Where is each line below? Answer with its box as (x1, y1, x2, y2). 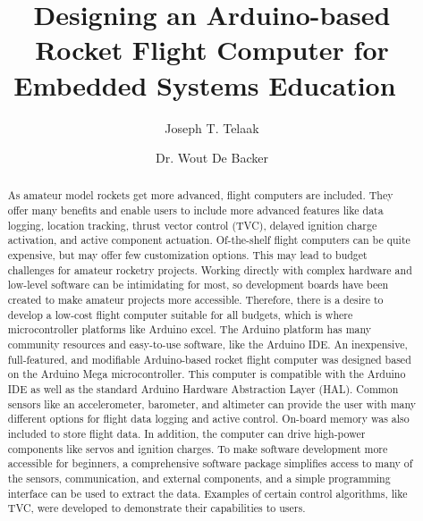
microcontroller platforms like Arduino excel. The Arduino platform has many (7, 322, 372, 337)
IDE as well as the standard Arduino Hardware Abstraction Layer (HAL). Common (7, 382, 399, 397)
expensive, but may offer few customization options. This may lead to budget (7, 248, 368, 263)
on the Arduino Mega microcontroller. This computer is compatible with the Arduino (7, 366, 406, 382)
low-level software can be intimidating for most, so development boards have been (7, 277, 389, 292)
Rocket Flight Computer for (35, 31, 389, 68)
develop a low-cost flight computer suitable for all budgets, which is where (7, 307, 353, 322)
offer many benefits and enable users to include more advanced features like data (7, 203, 384, 218)
